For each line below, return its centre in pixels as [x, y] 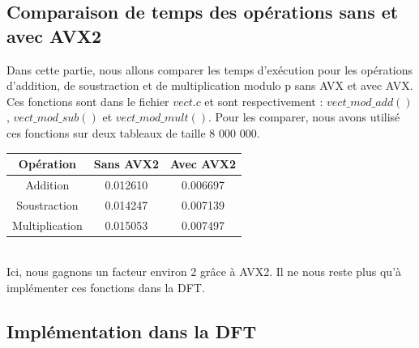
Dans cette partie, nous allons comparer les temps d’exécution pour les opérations [210, 69]
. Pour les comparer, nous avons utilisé [304, 117]
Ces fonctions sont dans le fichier [88, 101]
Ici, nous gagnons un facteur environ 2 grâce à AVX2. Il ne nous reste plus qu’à [204, 272]
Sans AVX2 [126, 164]
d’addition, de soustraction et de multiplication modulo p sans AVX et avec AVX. [210, 85]
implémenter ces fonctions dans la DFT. [106, 287]
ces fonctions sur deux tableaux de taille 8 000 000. [133, 132]
